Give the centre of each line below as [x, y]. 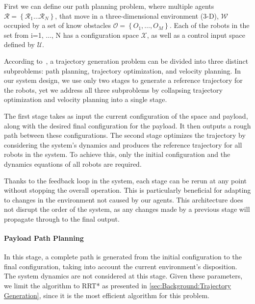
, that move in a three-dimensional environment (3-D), [137, 15]
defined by [20, 44]
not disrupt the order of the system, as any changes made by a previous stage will [127, 209]
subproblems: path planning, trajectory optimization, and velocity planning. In [122, 70]
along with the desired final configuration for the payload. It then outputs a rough [127, 125]
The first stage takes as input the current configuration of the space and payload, [126, 115]
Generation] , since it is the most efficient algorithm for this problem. [107, 295]
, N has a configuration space [95, 35]
